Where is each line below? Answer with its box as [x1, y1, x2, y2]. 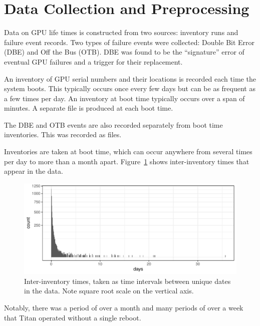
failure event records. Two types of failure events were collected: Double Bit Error [4, 37, 255, 47]
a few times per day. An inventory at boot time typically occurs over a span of [4, 93, 245, 103]
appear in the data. [4, 166, 63, 176]
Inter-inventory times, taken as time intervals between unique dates [24, 275, 231, 286]
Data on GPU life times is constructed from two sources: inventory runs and [4, 27, 238, 38]
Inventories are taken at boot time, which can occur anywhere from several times [4, 146, 252, 157]
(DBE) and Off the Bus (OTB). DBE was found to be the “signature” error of [4, 47, 244, 57]
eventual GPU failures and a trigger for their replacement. [4, 56, 183, 67]
